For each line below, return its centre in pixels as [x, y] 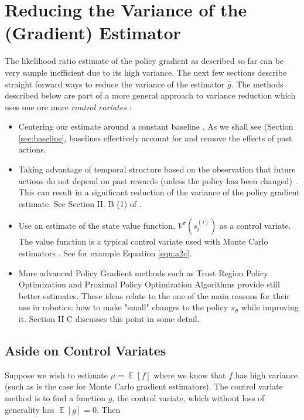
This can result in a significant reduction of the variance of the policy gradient [159, 192]
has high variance [267, 375]
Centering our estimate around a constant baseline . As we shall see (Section [156, 126]
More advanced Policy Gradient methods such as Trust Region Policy [143, 272]
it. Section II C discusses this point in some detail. [109, 319]
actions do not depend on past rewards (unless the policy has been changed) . [158, 180]
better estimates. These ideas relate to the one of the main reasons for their [154, 295]
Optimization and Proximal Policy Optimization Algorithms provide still [149, 284]
